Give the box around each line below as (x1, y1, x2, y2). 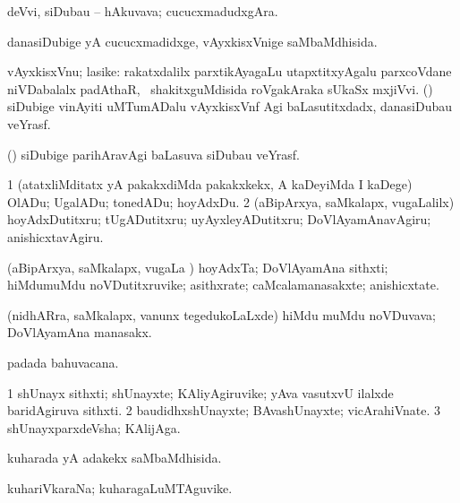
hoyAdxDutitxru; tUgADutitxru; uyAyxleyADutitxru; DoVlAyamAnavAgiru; (7, 210, 431, 229)
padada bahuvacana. (7, 352, 119, 371)
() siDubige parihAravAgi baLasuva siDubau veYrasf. (7, 144, 300, 163)
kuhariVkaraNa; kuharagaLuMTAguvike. (7, 478, 233, 497)
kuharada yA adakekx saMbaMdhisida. (7, 448, 222, 467)
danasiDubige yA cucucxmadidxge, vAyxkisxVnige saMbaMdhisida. (7, 31, 378, 50)
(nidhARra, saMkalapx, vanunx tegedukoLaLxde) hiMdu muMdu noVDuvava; (7, 305, 436, 324)
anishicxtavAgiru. (7, 227, 104, 246)
